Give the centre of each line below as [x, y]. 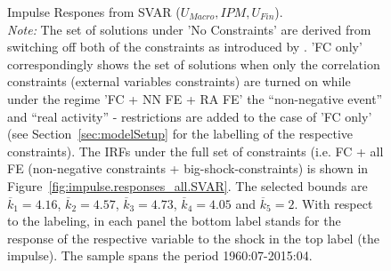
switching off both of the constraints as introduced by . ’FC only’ [185, 47]
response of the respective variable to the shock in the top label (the [194, 238]
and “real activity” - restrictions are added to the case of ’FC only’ [190, 116]
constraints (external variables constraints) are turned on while [179, 81]
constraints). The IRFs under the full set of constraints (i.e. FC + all [195, 151]
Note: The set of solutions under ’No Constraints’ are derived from [189, 29]
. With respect [334, 203]
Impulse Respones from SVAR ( [94, 12]
